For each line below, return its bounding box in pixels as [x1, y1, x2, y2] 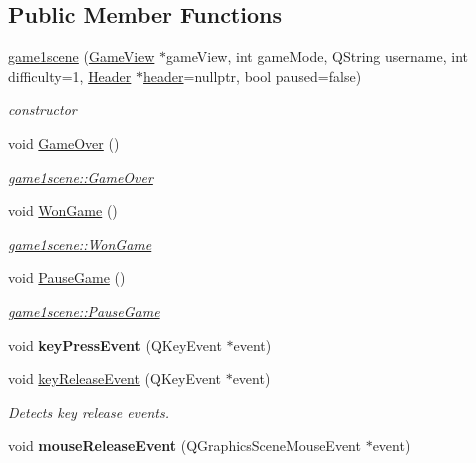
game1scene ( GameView [8, 46, 155, 67]
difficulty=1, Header [8, 65, 132, 86]
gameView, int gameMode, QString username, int [166, 46, 468, 67]
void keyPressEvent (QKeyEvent [8, 334, 222, 355]
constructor [8, 99, 77, 120]
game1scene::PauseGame [8, 300, 160, 321]
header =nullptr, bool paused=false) [143, 65, 362, 86]
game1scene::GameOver [8, 166, 153, 187]
